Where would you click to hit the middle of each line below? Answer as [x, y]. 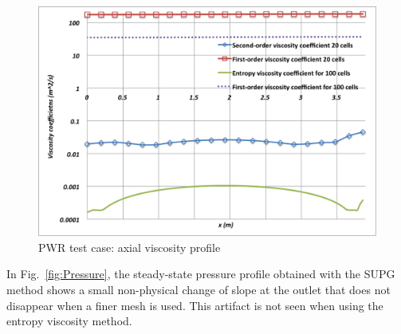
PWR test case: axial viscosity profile [130, 247]
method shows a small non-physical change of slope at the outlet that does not [199, 289]
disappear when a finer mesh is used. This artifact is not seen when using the [195, 305]
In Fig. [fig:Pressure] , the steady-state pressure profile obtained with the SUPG [201, 274]
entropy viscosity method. [69, 321]
